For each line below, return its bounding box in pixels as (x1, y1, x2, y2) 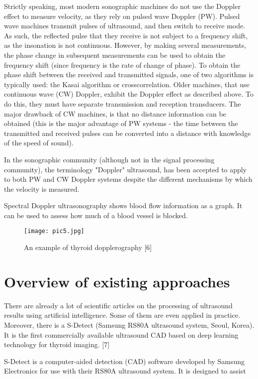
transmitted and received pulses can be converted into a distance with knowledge (4, 127, 251, 138)
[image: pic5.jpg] (24, 228, 85, 235)
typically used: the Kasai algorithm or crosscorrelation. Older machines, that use (4, 79, 250, 89)
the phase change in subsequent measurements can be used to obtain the (4, 49, 225, 60)
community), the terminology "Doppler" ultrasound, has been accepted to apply (4, 164, 247, 174)
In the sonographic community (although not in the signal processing (4, 154, 215, 164)
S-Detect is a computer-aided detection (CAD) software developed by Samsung (4, 356, 245, 366)
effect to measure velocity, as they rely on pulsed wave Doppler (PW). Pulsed (4, 10, 240, 21)
